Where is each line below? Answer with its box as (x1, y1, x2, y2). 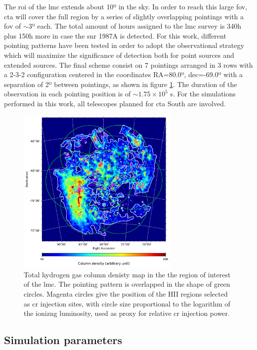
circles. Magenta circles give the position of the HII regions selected (24, 288, 228, 299)
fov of (4, 21, 21, 31)
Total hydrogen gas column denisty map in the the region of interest (24, 269, 231, 279)
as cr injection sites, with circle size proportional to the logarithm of (24, 298, 230, 308)
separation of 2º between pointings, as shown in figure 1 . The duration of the (4, 79, 237, 89)
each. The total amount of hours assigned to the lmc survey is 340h (37, 21, 241, 31)
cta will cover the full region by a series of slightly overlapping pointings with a (4, 11, 244, 21)
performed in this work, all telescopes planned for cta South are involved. (4, 98, 226, 108)
